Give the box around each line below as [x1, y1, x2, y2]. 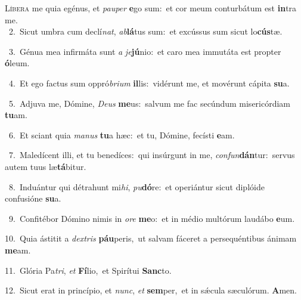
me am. [5, 243, 31, 256]
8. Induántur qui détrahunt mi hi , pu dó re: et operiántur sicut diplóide [8, 180, 265, 193]
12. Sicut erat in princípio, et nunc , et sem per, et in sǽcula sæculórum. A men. [5, 284, 297, 296]
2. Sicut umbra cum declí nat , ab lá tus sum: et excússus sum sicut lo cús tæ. [8, 25, 283, 38]
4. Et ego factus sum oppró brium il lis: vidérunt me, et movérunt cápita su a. [8, 76, 290, 89]
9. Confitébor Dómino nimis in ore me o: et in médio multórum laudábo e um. [8, 212, 295, 224]
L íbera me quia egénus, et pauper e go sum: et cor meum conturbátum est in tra [5, 2, 297, 14]
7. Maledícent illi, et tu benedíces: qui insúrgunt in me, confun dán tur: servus [8, 149, 295, 161]
